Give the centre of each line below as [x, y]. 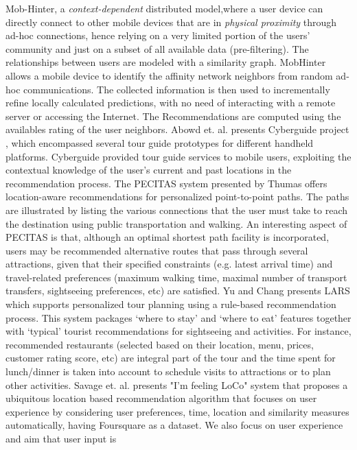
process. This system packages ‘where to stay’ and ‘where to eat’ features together [178, 317]
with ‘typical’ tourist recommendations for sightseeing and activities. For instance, [178, 331]
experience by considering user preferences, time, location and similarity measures [177, 411]
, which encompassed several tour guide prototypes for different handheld [160, 142]
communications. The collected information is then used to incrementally [177, 89]
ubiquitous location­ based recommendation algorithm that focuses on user [161, 398]
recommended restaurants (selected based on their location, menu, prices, [160, 344]
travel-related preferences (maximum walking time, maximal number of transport [176, 277]
